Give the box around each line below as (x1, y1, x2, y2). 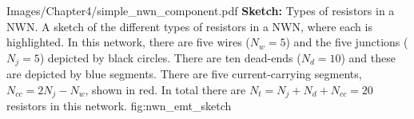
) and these (340, 49, 396, 65)
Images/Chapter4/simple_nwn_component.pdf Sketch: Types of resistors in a (6, 2, 395, 18)
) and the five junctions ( (285, 34, 408, 50)
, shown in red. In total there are (85, 81, 246, 97)
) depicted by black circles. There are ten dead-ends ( (39, 49, 301, 65)
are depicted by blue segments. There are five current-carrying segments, (6, 65, 362, 82)
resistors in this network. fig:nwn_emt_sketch (6, 97, 232, 114)
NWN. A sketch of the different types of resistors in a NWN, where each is (6, 18, 372, 34)
